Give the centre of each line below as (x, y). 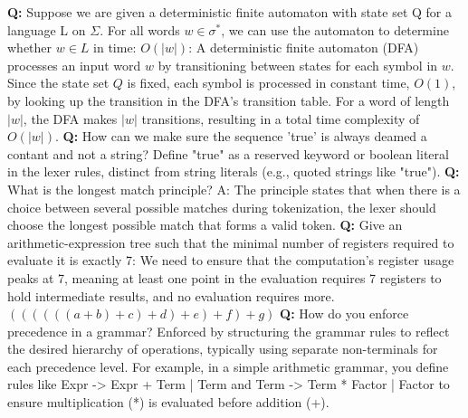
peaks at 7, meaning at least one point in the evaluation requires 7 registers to (224, 277)
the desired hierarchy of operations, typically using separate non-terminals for (223, 349)
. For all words (140, 29)
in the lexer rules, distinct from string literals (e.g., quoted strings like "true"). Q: (234, 171)
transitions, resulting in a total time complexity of (281, 118)
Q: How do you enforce (344, 313)
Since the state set (58, 83)
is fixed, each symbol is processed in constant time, (268, 83)
